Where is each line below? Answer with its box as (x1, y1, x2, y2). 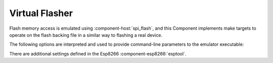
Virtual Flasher (9, 8, 73, 19)
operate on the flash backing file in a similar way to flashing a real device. (9, 32, 163, 38)
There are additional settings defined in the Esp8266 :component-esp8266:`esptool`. (9, 50, 187, 56)
